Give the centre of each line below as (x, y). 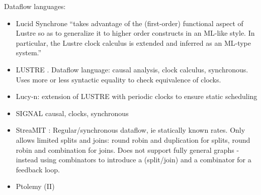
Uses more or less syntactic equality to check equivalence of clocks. (118, 79)
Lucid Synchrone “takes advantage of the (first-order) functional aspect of (129, 23)
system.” (29, 53)
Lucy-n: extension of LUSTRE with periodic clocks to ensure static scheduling (137, 96)
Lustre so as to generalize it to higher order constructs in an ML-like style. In (135, 33)
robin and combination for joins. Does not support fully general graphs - (127, 150)
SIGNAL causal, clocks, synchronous (72, 113)
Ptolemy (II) (35, 186)
